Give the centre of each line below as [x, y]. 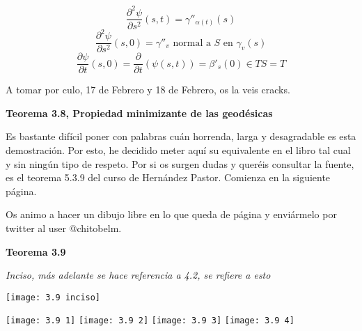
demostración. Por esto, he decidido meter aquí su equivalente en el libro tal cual [178, 149]
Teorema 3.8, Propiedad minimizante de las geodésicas [139, 113]
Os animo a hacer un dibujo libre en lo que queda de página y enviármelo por [171, 214]
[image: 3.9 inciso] [53, 297]
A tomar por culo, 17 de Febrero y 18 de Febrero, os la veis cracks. [148, 90]
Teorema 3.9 [36, 251]
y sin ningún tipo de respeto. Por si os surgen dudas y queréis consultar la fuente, [180, 163]
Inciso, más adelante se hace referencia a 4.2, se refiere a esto [138, 275]
